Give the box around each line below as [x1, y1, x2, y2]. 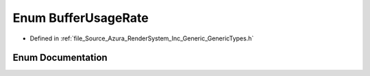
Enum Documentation [12, 52, 108, 64]
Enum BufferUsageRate [12, 10, 149, 25]
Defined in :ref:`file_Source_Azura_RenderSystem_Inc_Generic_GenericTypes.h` [29, 34, 254, 42]
